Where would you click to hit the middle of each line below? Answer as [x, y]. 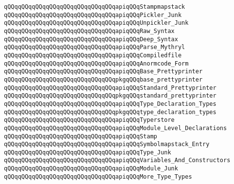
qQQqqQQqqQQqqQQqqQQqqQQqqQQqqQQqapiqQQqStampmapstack [95, 7]
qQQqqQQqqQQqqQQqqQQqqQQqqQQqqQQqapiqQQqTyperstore [89, 120]
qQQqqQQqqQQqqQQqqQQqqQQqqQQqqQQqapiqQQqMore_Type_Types [98, 176]
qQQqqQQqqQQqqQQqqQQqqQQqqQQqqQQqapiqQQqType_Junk [88, 152]
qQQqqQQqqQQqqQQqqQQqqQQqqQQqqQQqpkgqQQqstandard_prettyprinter [110, 96]
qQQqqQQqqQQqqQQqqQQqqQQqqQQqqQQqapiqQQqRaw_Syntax [89, 31]
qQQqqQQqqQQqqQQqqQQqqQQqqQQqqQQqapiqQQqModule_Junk [91, 169]
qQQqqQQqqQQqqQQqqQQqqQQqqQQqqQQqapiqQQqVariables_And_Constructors [117, 160]
